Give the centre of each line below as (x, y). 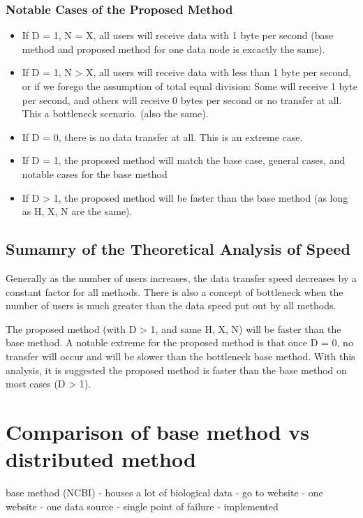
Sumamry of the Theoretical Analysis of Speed (178, 249)
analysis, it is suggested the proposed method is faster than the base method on (176, 370)
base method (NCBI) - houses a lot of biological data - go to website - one (164, 493)
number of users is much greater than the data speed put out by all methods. (171, 305)
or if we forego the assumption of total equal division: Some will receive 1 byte (190, 86)
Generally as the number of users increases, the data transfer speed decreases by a (181, 277)
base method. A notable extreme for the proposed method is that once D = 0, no (179, 342)
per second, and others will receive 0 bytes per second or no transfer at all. (182, 99)
